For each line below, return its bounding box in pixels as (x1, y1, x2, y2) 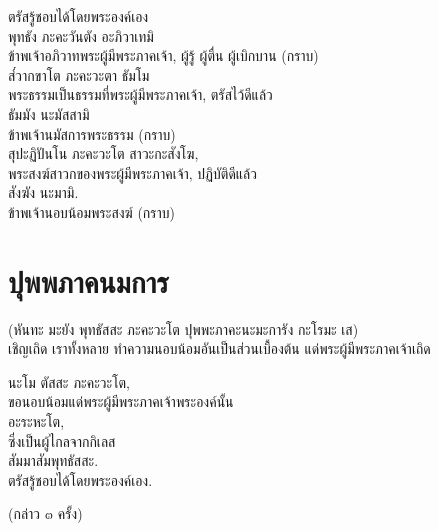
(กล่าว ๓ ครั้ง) (8, 503, 83, 524)
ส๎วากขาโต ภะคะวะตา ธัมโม (8, 64, 150, 85)
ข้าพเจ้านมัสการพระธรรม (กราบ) (8, 123, 176, 144)
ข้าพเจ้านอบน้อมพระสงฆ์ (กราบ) (8, 201, 175, 222)
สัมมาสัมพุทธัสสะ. (8, 450, 99, 471)
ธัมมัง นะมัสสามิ (8, 103, 90, 124)
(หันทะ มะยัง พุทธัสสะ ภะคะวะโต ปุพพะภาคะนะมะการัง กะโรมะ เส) (8, 318, 359, 339)
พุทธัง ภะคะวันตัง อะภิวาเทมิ (8, 25, 154, 46)
